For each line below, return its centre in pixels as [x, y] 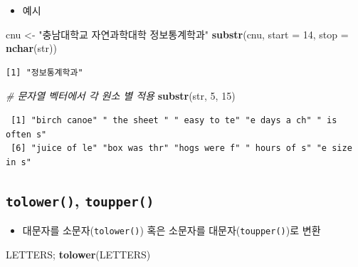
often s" [26, 134]
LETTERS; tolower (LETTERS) [78, 254]
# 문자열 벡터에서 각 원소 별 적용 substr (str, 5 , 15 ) [121, 96]
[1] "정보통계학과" [44, 72]
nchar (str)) [31, 48]
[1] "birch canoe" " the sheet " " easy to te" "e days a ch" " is [174, 120]
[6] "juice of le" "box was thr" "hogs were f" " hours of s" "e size [181, 148]
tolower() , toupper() [80, 200]
